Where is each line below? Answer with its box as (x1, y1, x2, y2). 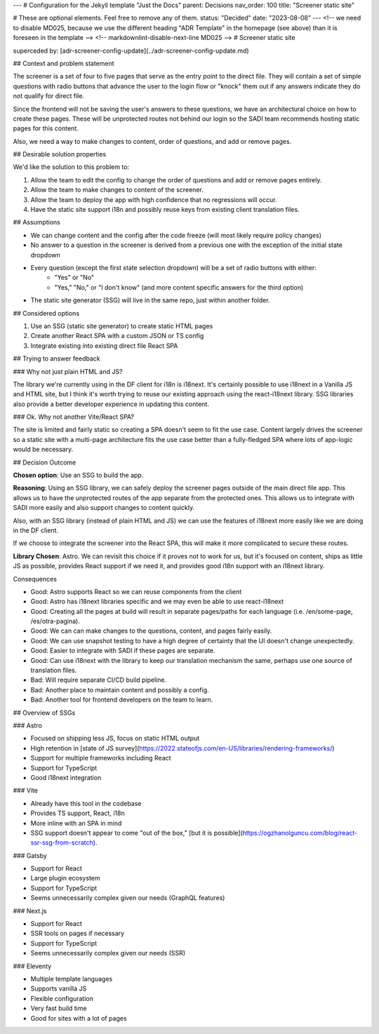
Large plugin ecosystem (30, 874, 100, 882)
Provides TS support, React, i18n (30, 809, 126, 817)
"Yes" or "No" (54, 274, 95, 282)
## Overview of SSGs (13, 709, 76, 717)
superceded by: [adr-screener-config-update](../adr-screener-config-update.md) (13, 46, 249, 55)
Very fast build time (30, 1004, 87, 1013)
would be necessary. (13, 445, 74, 454)
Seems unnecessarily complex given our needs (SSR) (30, 949, 186, 958)
